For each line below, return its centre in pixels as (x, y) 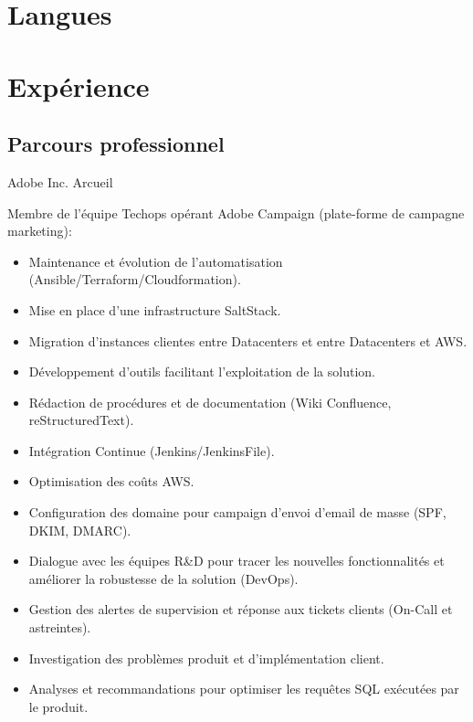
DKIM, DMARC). (80, 530)
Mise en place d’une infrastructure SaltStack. (155, 309)
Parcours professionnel (116, 144)
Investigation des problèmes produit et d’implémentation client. (206, 658)
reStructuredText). (81, 420)
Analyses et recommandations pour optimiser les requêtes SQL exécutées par (244, 689)
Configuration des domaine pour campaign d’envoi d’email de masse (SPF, (237, 512)
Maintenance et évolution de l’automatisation (156, 261)
